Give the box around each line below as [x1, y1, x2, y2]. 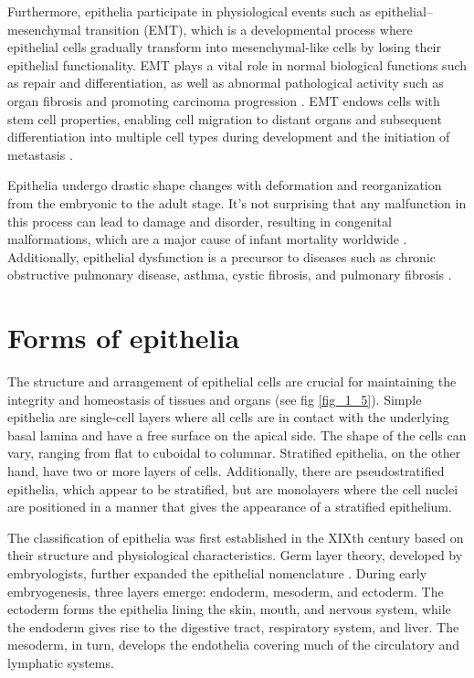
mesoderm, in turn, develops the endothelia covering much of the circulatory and [7, 635, 460, 654]
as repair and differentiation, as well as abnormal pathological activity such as [7, 73, 444, 92]
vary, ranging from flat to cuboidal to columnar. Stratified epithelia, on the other [7, 443, 461, 462]
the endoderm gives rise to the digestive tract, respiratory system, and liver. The [7, 617, 459, 636]
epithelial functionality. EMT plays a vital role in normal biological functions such [7, 55, 468, 74]
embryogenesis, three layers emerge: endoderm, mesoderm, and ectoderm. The [7, 581, 444, 600]
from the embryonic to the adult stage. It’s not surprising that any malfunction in [7, 193, 467, 212]
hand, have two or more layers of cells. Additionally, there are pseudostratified [7, 461, 445, 480]
